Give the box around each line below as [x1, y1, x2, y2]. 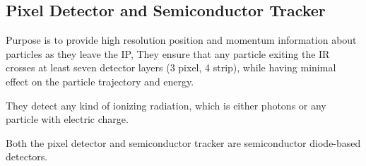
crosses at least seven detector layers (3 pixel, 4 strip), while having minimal [6, 60, 336, 75]
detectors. [6, 149, 48, 164]
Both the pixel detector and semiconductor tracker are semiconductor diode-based [6, 135, 361, 150]
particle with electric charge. [6, 112, 129, 126]
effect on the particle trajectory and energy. [6, 73, 194, 88]
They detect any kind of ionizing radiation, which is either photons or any [6, 97, 326, 112]
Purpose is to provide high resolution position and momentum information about [6, 32, 357, 47]
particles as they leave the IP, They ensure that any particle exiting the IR [6, 46, 330, 61]
